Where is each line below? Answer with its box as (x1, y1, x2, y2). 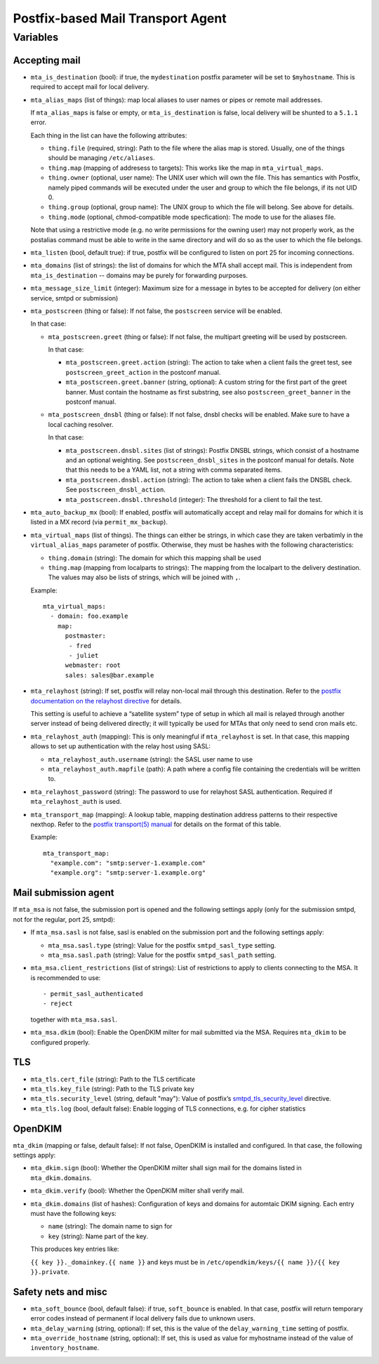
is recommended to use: (30, 973, 101, 982)
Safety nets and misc (13, 1285, 108, 1298)
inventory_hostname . (30, 1344, 100, 1352)
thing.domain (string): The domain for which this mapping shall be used (48, 553, 262, 562)
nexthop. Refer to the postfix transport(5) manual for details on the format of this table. (30, 820, 281, 828)
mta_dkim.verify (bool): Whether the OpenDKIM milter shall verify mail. (30, 1186, 245, 1195)
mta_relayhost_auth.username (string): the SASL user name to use (48, 755, 253, 763)
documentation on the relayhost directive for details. (30, 696, 182, 705)
